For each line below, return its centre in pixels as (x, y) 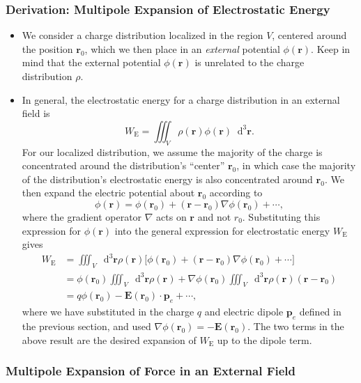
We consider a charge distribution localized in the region (143, 35)
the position (47, 48)
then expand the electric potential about (108, 193)
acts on (171, 216)
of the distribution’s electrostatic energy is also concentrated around (167, 179)
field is (36, 113)
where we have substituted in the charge (108, 312)
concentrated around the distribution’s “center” (123, 165)
